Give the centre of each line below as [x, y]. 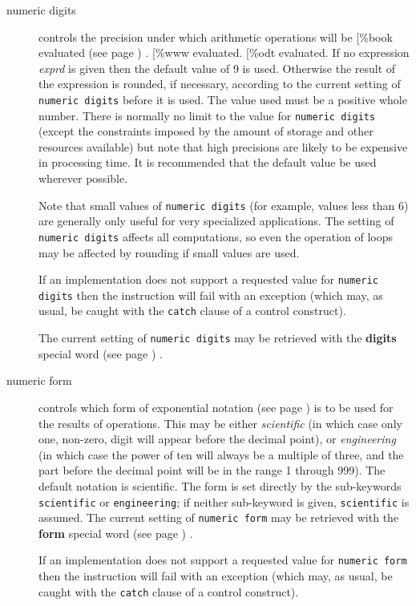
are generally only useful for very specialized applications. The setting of [216, 221]
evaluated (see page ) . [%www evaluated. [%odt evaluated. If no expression [224, 53]
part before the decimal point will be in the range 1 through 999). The [212, 470]
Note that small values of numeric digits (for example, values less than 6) [224, 205]
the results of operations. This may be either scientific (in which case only [220, 423]
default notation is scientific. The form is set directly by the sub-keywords [220, 485]
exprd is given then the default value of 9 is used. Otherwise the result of [217, 68]
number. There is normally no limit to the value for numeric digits [207, 115]
